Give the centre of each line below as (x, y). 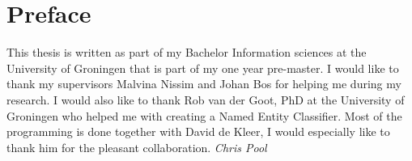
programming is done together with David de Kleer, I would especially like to (198, 131)
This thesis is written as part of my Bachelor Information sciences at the (187, 52)
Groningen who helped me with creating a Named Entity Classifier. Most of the (204, 115)
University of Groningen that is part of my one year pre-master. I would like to (203, 68)
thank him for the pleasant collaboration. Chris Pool (137, 147)
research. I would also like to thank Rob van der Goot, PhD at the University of (206, 99)
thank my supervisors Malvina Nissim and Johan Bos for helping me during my (204, 84)
